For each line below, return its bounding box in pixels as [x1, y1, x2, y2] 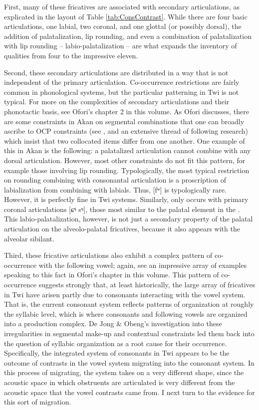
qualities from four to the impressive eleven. [4, 50, 138, 60]
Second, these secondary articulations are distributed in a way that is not [4, 67, 229, 77]
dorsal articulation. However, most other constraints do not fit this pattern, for [4, 155, 246, 165]
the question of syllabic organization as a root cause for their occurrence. [4, 338, 227, 348]
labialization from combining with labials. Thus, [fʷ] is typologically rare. [4, 184, 227, 195]
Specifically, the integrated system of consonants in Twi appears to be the [4, 348, 230, 358]
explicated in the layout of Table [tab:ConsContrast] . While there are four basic [4, 11, 248, 21]
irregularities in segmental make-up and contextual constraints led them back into [4, 328, 255, 338]
